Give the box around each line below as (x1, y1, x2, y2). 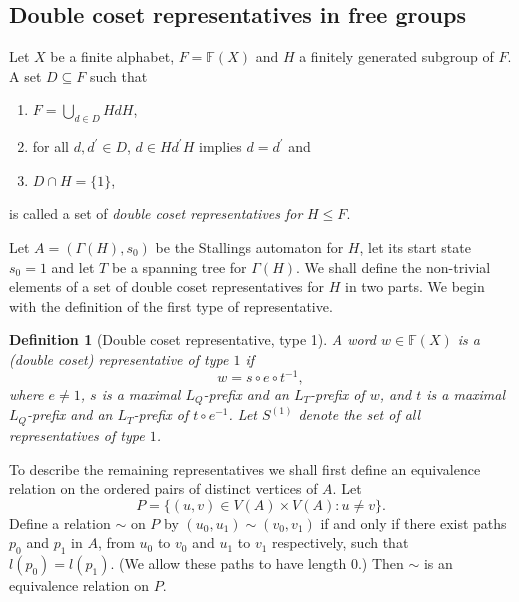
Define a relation (9, 512, 111, 533)
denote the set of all (298, 404, 421, 425)
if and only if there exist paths (320, 512, 507, 533)
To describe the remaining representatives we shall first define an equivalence (9, 458, 481, 479)
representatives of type (9, 424, 145, 445)
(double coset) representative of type (9, 348, 229, 369)
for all (32, 136, 70, 157)
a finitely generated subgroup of (299, 46, 494, 67)
